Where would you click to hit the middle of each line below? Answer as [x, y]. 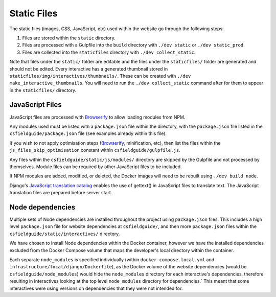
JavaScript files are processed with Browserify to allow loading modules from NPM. [97, 117]
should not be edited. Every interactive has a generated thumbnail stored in [89, 68]
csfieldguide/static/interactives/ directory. [65, 234]
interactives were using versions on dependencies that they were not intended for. [96, 288]
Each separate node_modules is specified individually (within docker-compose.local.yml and [112, 259]
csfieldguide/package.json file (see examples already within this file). [88, 133]
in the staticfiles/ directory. [43, 90]
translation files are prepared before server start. [61, 193]
